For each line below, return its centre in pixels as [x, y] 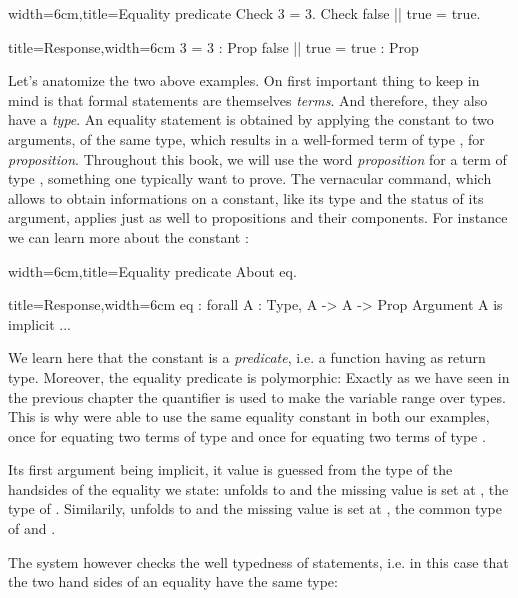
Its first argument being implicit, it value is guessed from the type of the [230, 469]
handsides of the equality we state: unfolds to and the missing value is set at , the [258, 488]
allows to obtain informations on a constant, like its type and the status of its [246, 197]
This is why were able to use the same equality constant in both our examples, [249, 416]
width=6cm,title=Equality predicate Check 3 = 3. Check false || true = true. [244, 13]
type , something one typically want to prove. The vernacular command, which [250, 178]
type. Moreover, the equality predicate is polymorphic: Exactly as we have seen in [259, 376]
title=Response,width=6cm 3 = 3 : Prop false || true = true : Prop [213, 46]
